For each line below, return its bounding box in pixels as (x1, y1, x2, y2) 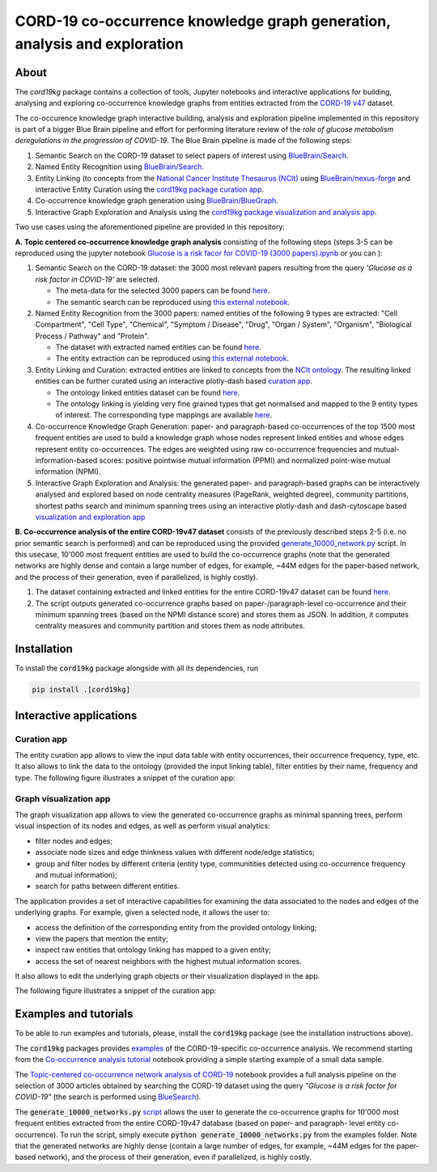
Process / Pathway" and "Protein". (35, 331, 150, 341)
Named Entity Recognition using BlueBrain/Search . (35, 162, 205, 171)
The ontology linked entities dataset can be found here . (55, 387, 240, 397)
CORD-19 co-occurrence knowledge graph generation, (15, 12, 391, 30)
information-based (35, 455, 98, 465)
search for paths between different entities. (35, 882, 180, 891)
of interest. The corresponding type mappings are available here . (55, 410, 273, 420)
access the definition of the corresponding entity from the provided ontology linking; (35, 922, 317, 932)
